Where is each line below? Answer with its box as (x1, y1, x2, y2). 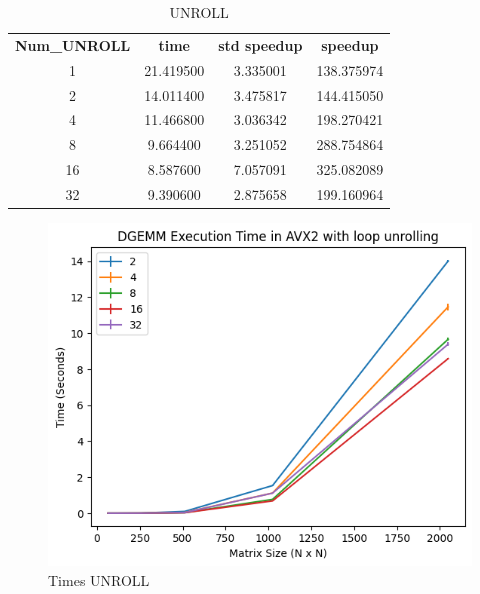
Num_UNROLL (15, 34, 131, 55)
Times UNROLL (48, 569, 150, 590)
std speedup (218, 34, 303, 55)
